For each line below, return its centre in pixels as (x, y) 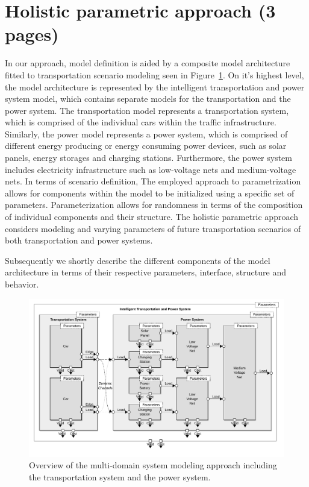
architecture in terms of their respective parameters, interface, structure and (145, 272)
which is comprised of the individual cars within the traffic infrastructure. (141, 122)
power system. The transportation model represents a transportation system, (147, 110)
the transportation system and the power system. (120, 476)
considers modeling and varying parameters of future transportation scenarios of (153, 228)
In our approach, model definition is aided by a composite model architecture (148, 63)
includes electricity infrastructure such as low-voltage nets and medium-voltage (151, 169)
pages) (32, 34)
